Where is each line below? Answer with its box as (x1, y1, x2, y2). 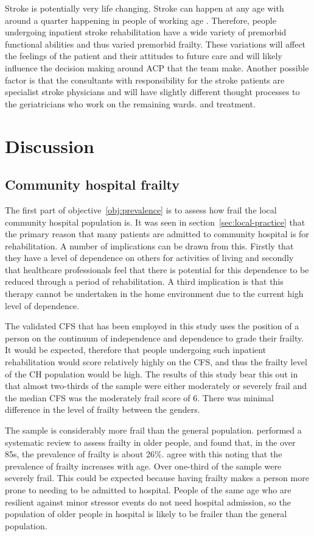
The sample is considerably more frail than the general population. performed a (5, 424, 302, 437)
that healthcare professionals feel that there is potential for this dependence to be (5, 263, 309, 276)
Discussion (5, 133, 94, 158)
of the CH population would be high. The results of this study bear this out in (5, 367, 298, 380)
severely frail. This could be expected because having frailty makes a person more (5, 471, 309, 484)
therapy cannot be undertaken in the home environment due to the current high (5, 287, 304, 300)
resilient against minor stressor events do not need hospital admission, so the (5, 495, 291, 508)
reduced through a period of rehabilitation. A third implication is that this (5, 275, 284, 288)
